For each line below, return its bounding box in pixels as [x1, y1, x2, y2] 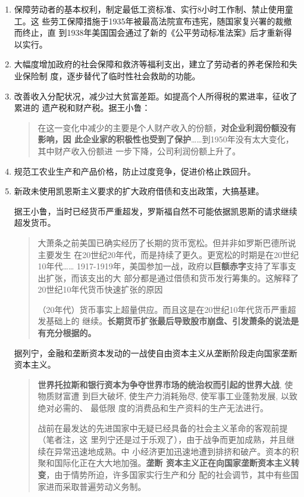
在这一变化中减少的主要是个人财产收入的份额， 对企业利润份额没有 [37, 121, 296, 133]
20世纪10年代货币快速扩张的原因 [37, 283, 163, 296]
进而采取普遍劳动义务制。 [46, 480, 146, 492]
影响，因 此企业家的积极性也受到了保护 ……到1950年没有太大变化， [37, 133, 294, 145]
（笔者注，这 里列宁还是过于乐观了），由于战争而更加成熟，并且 [37, 433, 287, 446]
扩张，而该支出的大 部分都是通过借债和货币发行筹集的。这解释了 [46, 271, 299, 284]
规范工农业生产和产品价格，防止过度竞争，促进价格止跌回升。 [14, 164, 256, 177]
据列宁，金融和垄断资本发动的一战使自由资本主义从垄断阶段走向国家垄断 [14, 346, 297, 359]
